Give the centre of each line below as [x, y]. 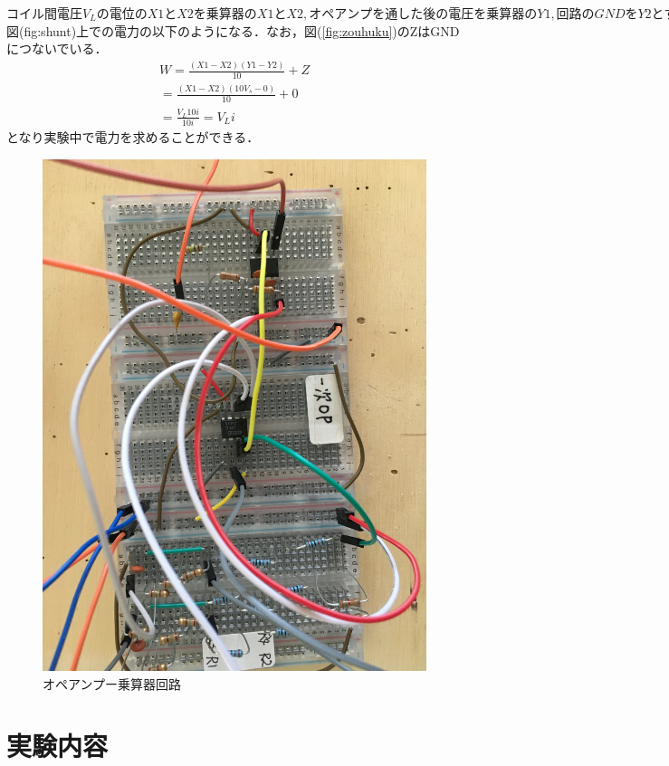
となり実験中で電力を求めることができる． [133, 137]
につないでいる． [57, 48]
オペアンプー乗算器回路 [112, 683]
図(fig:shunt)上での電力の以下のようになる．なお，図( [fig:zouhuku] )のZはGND [233, 30]
